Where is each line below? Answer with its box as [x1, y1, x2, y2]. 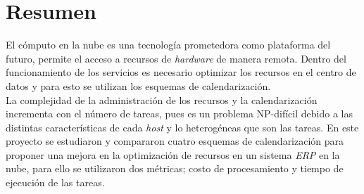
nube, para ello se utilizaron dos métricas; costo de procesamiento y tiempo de [6, 161, 344, 176]
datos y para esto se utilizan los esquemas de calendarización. [6, 78, 271, 93]
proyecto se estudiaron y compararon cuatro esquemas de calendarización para [6, 134, 344, 148]
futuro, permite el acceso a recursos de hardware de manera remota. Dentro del [6, 51, 346, 65]
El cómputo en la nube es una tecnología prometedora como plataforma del [6, 37, 331, 52]
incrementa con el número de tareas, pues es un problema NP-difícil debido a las [6, 106, 353, 121]
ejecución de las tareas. [6, 175, 105, 190]
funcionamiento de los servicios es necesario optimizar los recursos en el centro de [6, 65, 356, 79]
